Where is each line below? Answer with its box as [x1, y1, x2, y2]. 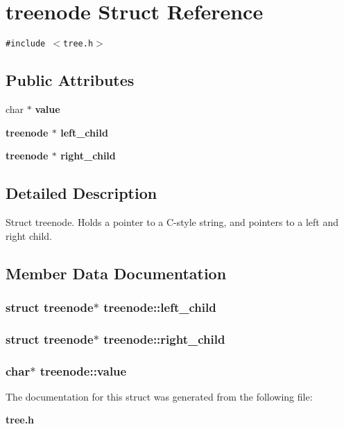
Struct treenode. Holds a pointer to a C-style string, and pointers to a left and [6, 214, 339, 229]
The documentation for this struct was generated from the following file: [6, 389, 313, 403]
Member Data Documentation [6, 262, 227, 283]
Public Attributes [6, 69, 135, 91]
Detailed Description [6, 182, 157, 204]
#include [6, 39, 46, 49]
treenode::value [40, 362, 127, 379]
